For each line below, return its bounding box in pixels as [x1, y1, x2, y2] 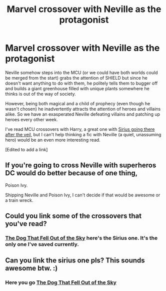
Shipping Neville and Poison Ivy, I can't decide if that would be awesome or [5, 192, 160, 198]
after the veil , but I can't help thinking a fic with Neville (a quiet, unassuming [5, 131, 161, 137]
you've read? [5, 219, 47, 228]
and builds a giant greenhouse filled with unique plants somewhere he [5, 85, 150, 91]
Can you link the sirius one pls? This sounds [5, 256, 145, 265]
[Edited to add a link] [5, 146, 48, 152]
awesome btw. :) [5, 264, 58, 272]
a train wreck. [5, 197, 33, 203]
